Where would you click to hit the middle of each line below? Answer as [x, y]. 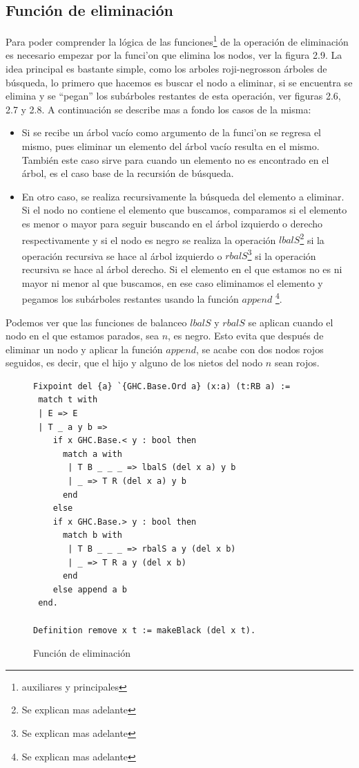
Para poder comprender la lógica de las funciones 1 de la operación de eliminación [177, 40]
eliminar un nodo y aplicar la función [84, 349]
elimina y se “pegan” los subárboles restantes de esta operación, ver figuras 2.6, [173, 96]
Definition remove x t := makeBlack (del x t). [145, 630]
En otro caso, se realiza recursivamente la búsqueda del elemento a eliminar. [183, 196]
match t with [68, 400]
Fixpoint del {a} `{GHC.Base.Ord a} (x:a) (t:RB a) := [162, 386]
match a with [92, 454]
